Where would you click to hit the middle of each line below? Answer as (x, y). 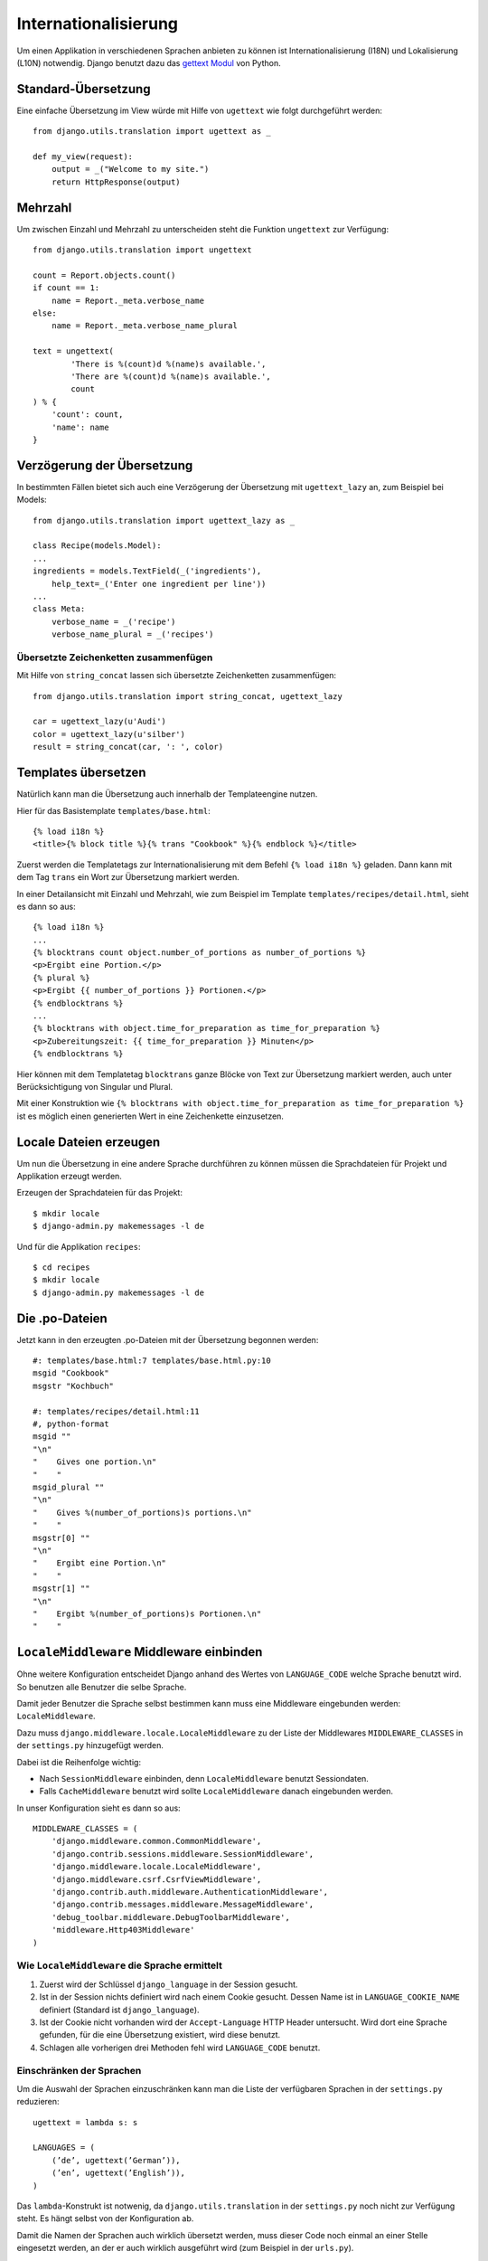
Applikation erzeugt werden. (69, 1177)
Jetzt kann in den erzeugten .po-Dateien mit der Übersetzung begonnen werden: (168, 1339)
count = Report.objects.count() (104, 275)
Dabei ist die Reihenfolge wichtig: (79, 1762)
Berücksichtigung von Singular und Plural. (95, 1086)
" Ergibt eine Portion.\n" (100, 1563)
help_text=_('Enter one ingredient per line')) (159, 584)
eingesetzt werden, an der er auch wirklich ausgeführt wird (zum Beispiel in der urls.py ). (185, 2248)
